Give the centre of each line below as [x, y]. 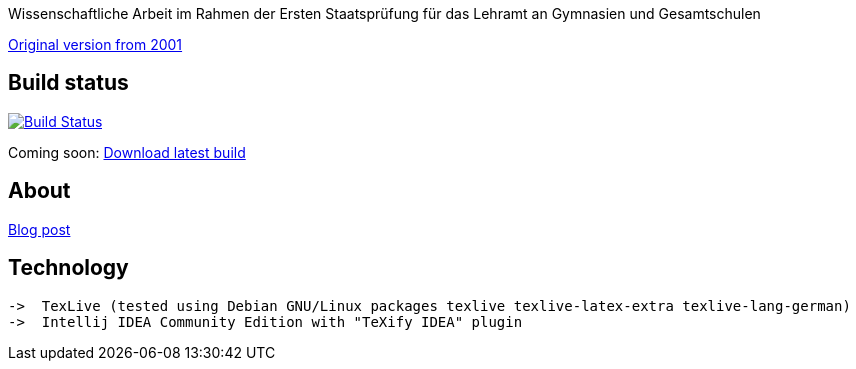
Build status [68, 83]
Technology [68, 268]
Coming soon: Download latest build [127, 152]
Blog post [39, 229]
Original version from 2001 [95, 44]
